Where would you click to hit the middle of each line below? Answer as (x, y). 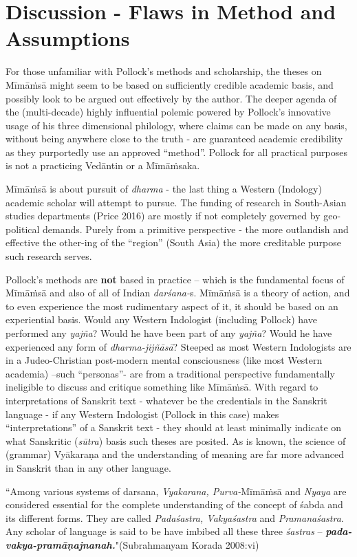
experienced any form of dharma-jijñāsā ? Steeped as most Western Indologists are (178, 346)
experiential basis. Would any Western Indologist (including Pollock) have (161, 319)
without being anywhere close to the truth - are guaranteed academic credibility (174, 139)
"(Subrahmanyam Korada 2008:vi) (187, 544)
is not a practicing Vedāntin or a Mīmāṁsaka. (103, 165)
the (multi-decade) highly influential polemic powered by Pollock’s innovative (168, 112)
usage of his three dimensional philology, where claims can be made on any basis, (176, 125)
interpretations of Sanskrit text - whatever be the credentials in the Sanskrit (166, 400)
